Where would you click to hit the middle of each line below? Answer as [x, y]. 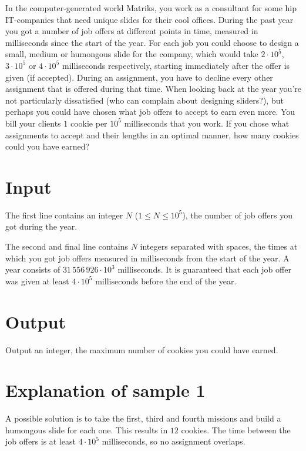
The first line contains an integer [64, 215]
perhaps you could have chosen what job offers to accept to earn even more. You [150, 112]
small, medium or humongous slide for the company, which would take [132, 54]
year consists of [33, 269]
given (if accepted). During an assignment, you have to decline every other [139, 77]
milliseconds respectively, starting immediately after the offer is [176, 65]
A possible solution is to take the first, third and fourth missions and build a [143, 418]
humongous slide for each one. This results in [87, 430]
